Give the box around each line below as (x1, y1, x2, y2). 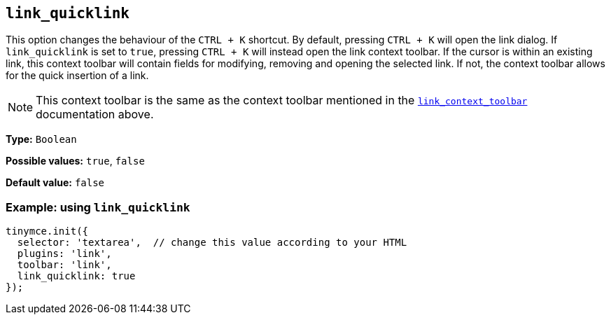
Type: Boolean (6, 133, 77, 146)
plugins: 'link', (17, 248, 112, 260)
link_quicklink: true (17, 270, 136, 282)
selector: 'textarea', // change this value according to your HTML (17, 237, 407, 249)
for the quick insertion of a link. (6, 69, 149, 82)
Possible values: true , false (6, 155, 145, 167)
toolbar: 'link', (17, 259, 112, 271)
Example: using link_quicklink (6, 200, 190, 214)
